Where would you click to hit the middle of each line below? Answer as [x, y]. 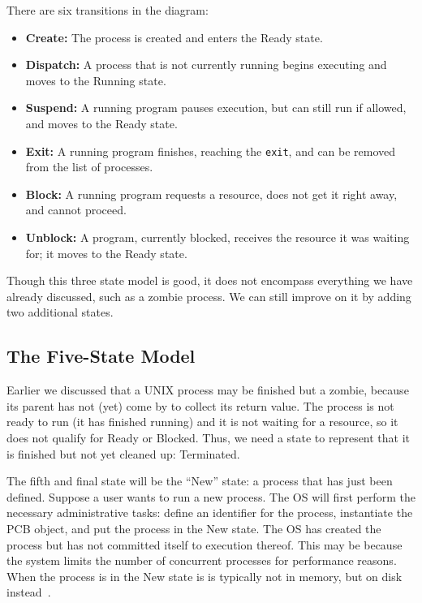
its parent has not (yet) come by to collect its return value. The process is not [200, 405]
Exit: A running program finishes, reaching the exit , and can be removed [211, 151]
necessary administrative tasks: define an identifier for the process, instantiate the [210, 513]
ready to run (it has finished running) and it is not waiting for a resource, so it [202, 422]
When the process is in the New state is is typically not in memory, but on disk [205, 576]
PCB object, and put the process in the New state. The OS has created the [194, 528]
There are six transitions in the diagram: [108, 10]
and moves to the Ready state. [101, 123]
